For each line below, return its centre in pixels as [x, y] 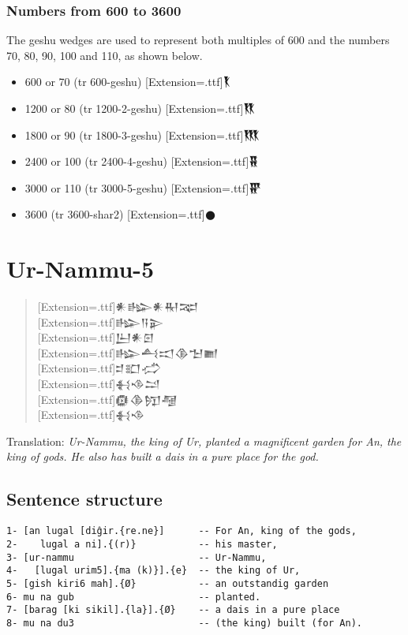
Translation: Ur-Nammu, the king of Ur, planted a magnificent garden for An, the [204, 441]
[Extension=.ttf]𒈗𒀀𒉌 [101, 321]
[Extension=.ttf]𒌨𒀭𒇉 [96, 337]
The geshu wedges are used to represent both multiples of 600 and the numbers [198, 40]
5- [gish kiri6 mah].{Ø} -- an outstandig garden [168, 583]
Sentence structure [84, 499]
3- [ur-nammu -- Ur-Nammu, [137, 557]
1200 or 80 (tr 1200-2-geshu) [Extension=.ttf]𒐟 [140, 108]
